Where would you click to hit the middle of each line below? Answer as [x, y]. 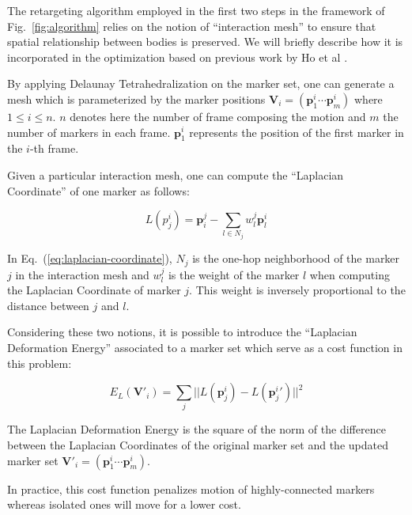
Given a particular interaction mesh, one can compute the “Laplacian [176, 174]
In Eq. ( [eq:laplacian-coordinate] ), [90, 258]
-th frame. [54, 148]
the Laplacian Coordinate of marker [94, 290]
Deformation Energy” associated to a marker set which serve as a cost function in [205, 347]
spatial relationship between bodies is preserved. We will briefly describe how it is [205, 42]
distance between [48, 305]
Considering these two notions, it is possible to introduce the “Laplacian [182, 332]
